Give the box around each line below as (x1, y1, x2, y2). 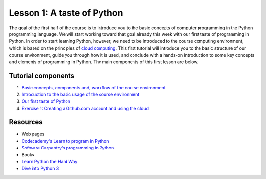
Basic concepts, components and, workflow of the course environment (21, 85, 166, 90)
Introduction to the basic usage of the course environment (21, 91, 140, 97)
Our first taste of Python (21, 98, 71, 104)
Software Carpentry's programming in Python (21, 145, 114, 151)
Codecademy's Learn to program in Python (21, 138, 109, 144)
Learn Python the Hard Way (21, 159, 78, 165)
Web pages (21, 131, 45, 137)
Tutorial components (9, 72, 75, 80)
